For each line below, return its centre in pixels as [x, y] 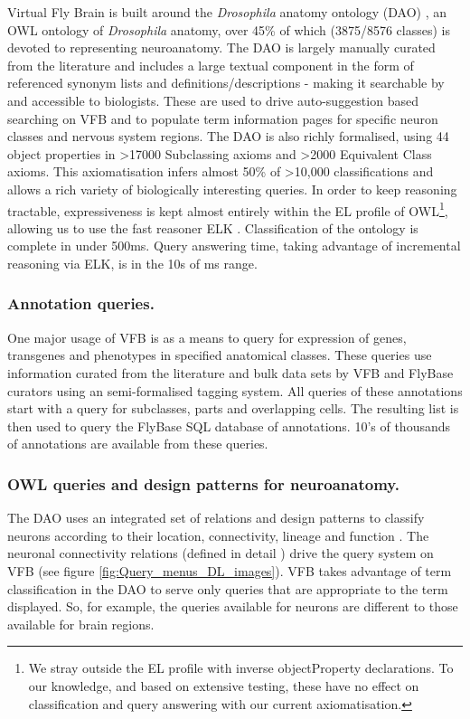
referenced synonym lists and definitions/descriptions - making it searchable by [226, 83]
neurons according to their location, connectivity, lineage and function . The [218, 535]
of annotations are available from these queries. [138, 444]
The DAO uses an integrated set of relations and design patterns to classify [216, 518]
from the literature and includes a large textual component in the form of [211, 65]
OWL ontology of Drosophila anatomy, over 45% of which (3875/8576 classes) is [229, 29]
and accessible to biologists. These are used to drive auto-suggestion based [213, 100]
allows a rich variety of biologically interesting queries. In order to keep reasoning [232, 189]
